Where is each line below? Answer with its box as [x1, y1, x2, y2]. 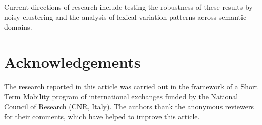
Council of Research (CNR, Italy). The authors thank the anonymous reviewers [4, 101, 254, 112]
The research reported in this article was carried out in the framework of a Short [4, 81, 258, 91]
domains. [4, 21, 32, 32]
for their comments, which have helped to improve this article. [4, 111, 200, 121]
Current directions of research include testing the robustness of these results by [4, 2, 253, 12]
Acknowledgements [4, 51, 141, 72]
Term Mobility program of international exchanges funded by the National [4, 91, 238, 102]
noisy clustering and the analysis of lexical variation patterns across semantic [4, 11, 247, 22]
